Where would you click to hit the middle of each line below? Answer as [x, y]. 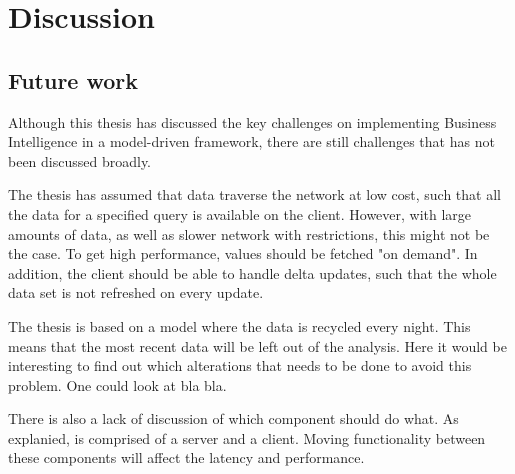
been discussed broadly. [80, 160]
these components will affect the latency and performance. [186, 457]
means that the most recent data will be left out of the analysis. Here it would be [257, 345]
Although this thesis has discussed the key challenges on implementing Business [252, 121]
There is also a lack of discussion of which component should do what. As [233, 418]
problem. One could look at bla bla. [117, 384]
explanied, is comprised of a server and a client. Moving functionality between [247, 437]
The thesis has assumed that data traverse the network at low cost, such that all [254, 194]
